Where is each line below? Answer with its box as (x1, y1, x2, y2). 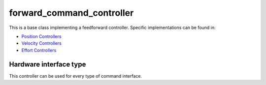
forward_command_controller (9, 7, 134, 18)
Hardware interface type (9, 60, 86, 68)
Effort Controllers (21, 47, 57, 53)
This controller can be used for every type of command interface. (9, 73, 142, 79)
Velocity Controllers (21, 40, 62, 46)
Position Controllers (21, 33, 62, 39)
